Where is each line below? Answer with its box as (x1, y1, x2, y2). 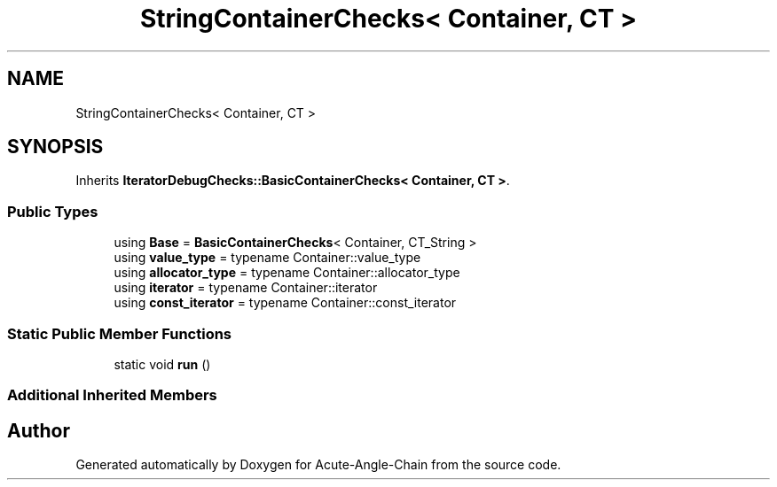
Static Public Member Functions (7, 324, 232, 343)
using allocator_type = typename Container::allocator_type (114, 265, 460, 281)
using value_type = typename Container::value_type (114, 250, 421, 266)
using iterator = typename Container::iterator (114, 280, 378, 296)
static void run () (114, 356, 211, 372)
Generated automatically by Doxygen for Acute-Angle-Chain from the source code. (75, 457, 561, 473)
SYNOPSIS (7, 135, 104, 158)
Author (7, 419, 70, 442)
